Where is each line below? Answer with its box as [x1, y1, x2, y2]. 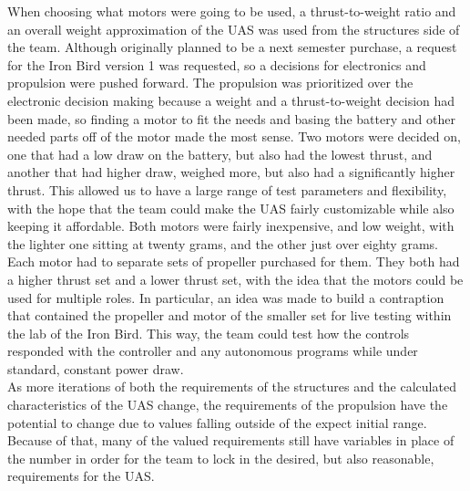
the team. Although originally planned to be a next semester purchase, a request [7, 37, 457, 57]
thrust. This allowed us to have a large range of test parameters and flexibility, [7, 180, 447, 199]
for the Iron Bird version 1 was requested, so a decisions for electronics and [7, 55, 426, 74]
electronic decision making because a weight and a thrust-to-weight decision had [7, 90, 455, 110]
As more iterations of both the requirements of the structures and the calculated [7, 377, 456, 396]
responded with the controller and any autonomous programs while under [7, 341, 418, 360]
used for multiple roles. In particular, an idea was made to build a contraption [7, 287, 444, 307]
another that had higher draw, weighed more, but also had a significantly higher [7, 162, 455, 182]
